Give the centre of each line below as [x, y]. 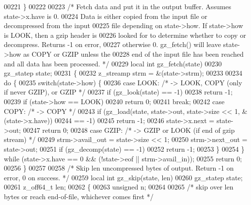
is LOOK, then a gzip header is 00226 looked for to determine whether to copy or [125, 35]
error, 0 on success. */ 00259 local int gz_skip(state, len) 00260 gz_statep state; [123, 177]
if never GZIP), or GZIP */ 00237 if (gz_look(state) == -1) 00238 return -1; [118, 92]
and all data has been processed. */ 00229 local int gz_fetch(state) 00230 [113, 63]
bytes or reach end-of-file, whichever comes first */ [79, 196]
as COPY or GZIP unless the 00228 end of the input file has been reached [133, 54]
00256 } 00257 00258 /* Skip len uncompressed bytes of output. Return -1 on [119, 168]
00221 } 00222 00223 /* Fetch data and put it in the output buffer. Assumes [118, 6]
